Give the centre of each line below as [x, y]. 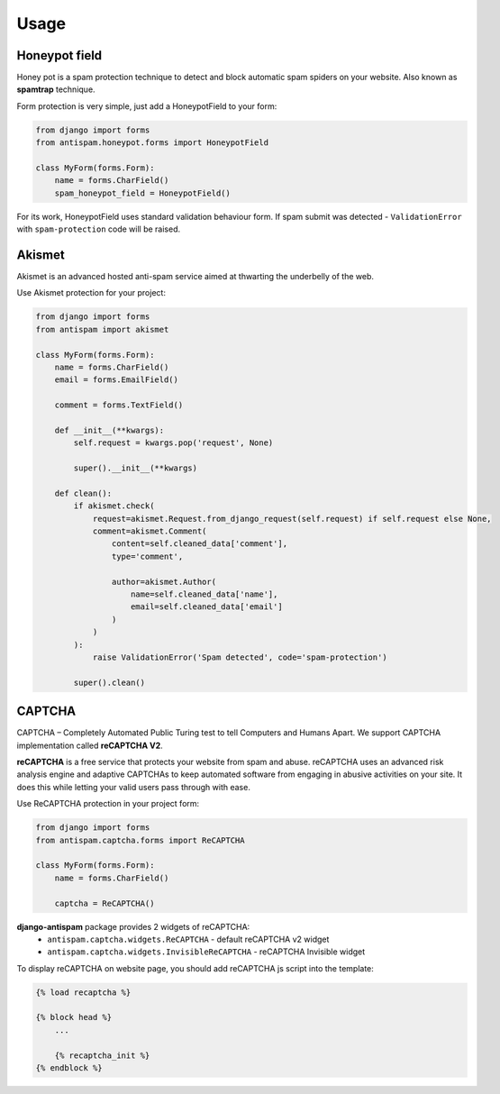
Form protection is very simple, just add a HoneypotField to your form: [147, 106]
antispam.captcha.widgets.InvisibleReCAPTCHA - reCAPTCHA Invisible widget [206, 952]
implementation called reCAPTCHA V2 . [90, 745]
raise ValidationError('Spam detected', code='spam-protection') [240, 657]
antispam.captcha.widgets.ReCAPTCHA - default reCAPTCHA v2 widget [188, 939]
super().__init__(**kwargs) [136, 468]
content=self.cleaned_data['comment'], [200, 544]
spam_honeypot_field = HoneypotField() [143, 193]
